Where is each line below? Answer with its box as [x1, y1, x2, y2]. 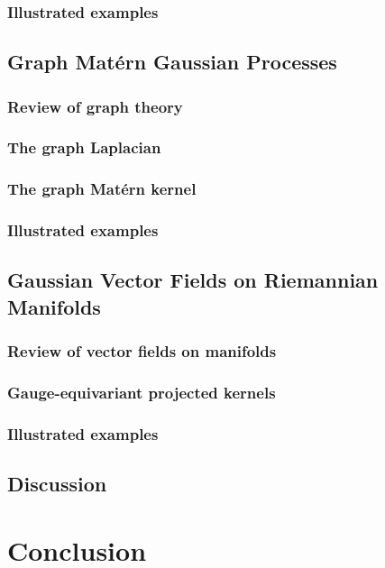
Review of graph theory [7, 95, 183, 117]
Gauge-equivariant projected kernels [7, 380, 276, 403]
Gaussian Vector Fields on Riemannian [7, 266, 379, 294]
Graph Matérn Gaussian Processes [7, 48, 337, 76]
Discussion [7, 470, 107, 498]
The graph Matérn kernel [7, 178, 197, 200]
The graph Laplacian [7, 136, 161, 159]
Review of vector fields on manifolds [7, 340, 277, 362]
